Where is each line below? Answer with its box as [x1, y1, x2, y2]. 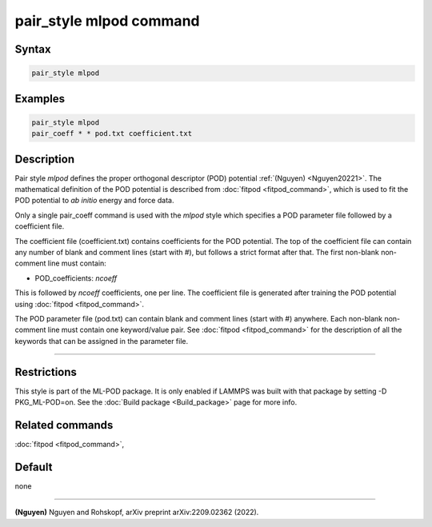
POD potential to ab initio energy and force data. [14, 196, 174, 206]
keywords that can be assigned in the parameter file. [14, 336, 188, 345]
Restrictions [14, 365, 78, 379]
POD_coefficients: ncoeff [34, 273, 118, 283]
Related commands [14, 418, 114, 432]
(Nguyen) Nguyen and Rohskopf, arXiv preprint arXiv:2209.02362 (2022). [14, 508, 259, 517]
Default [14, 460, 53, 473]
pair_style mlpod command [14, 12, 200, 30]
